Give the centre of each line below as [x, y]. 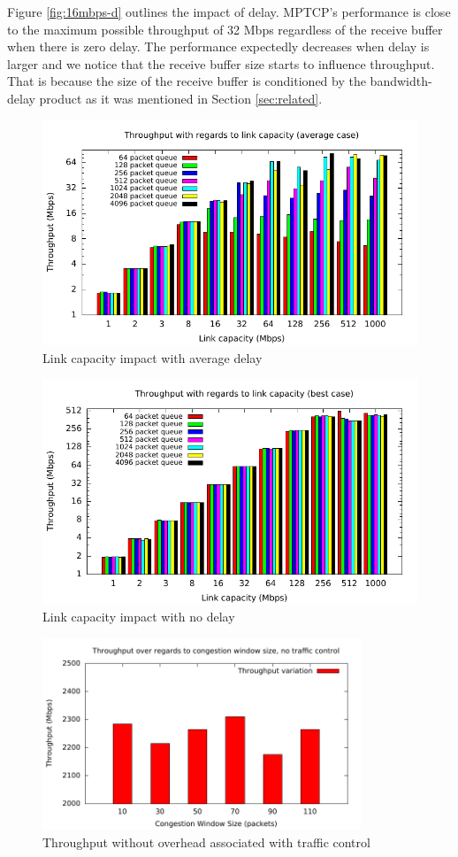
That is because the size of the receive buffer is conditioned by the [187, 81]
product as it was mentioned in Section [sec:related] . [181, 98]
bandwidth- [401, 81]
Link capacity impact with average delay [153, 357]
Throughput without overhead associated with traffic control [206, 842]
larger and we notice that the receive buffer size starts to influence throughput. [221, 63]
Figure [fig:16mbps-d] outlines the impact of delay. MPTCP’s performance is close [229, 12]
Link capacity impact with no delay [139, 617]
